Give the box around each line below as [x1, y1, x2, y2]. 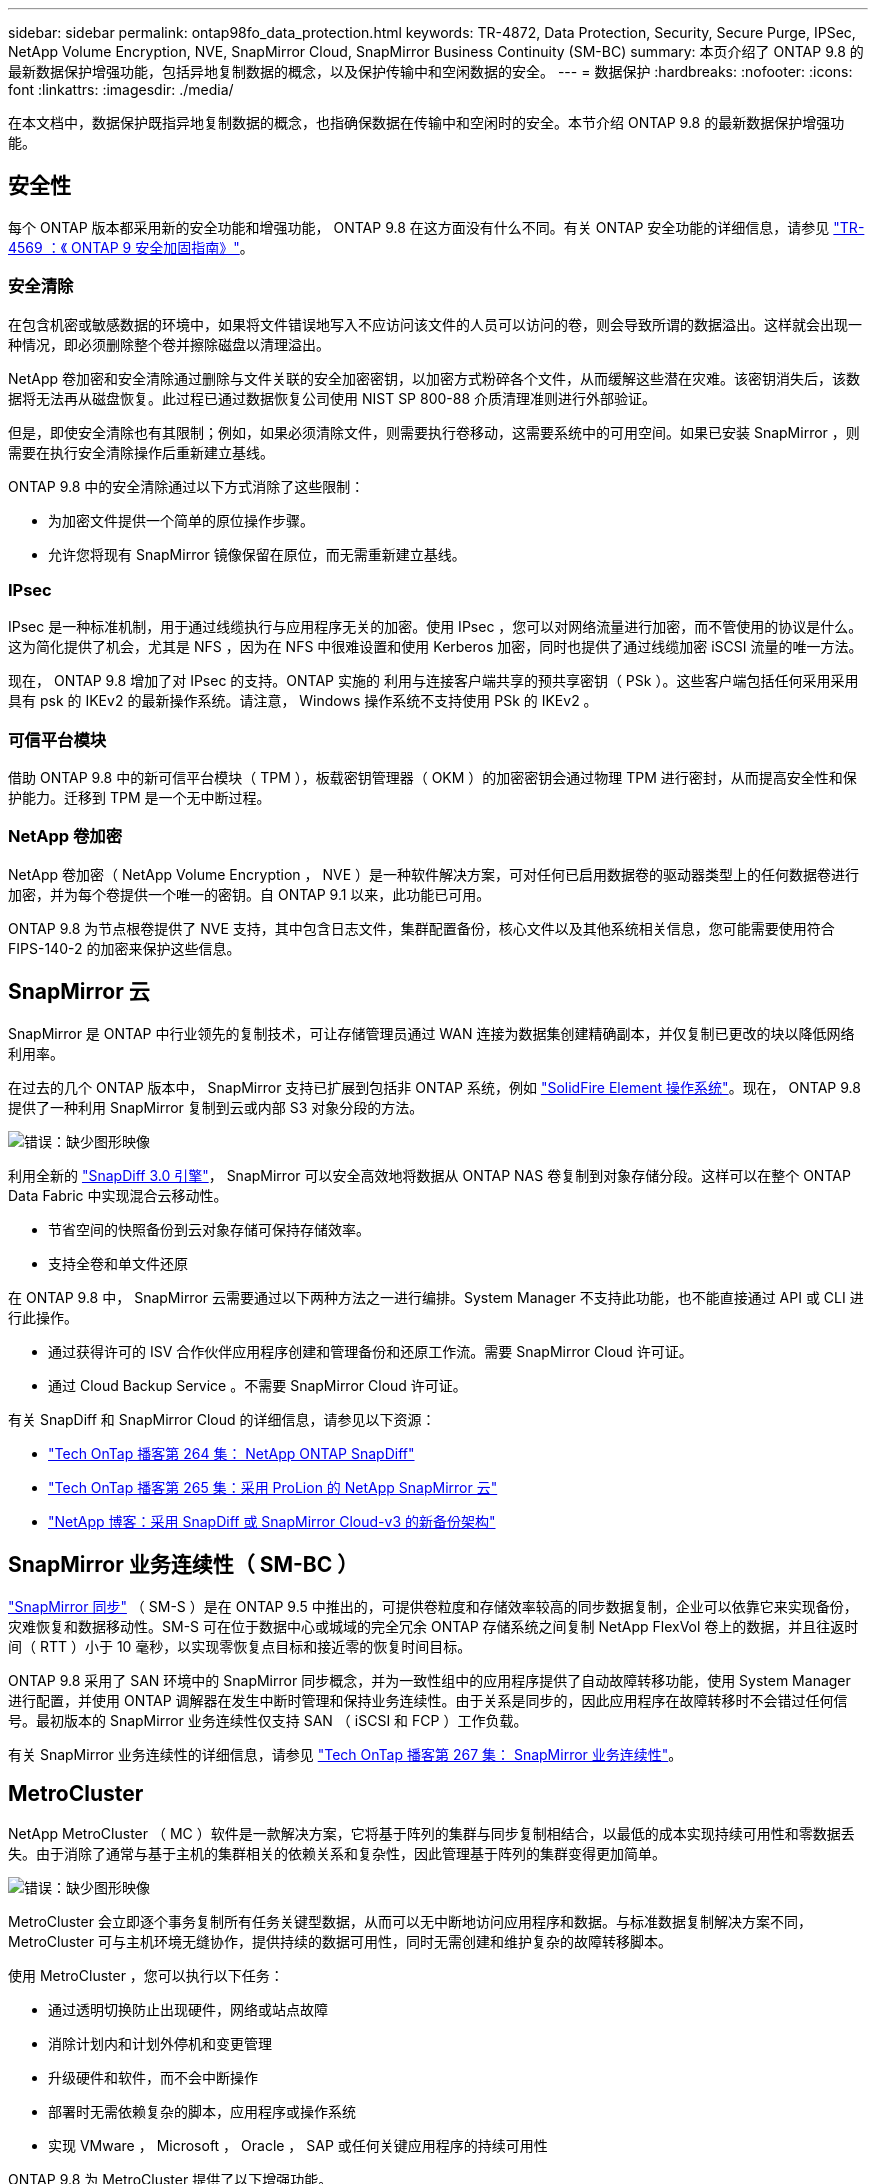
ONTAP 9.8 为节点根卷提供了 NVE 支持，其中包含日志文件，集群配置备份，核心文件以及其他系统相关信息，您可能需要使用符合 [8, 919, 835, 937]
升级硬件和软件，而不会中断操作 [48, 2069, 258, 2087]
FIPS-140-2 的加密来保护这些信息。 [8, 939, 241, 957]
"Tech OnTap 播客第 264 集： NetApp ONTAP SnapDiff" [48, 1444, 415, 1462]
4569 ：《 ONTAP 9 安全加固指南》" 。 [8, 238, 254, 256]
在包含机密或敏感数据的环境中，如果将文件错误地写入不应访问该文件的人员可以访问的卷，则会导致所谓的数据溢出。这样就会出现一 [8, 315, 862, 333]
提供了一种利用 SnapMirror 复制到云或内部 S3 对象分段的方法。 [8, 1098, 424, 1116]
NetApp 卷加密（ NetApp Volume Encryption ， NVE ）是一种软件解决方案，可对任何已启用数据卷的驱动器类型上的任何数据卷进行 [8, 865, 860, 883]
